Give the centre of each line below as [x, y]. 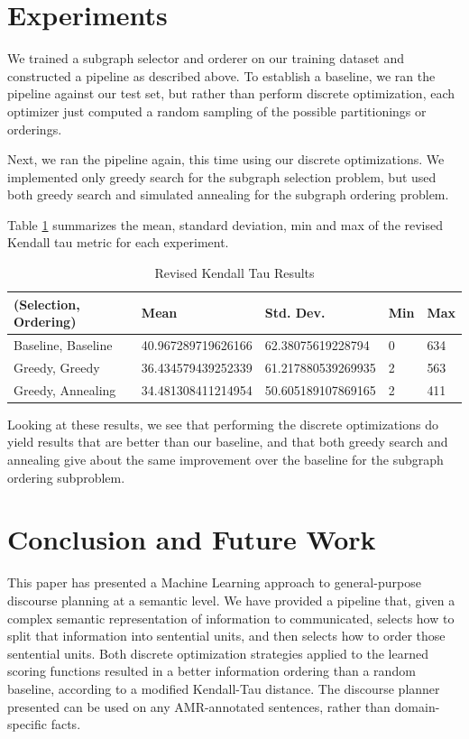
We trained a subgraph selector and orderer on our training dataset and [206, 58]
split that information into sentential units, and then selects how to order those [226, 636]
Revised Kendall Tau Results [234, 273]
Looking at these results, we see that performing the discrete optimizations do [223, 424]
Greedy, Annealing [65, 389]
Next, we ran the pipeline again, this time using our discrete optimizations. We [226, 159]
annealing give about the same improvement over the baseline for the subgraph [225, 460]
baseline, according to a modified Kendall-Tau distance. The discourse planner [224, 688]
